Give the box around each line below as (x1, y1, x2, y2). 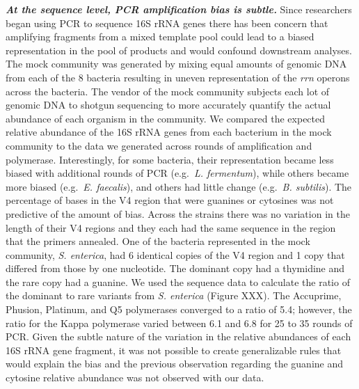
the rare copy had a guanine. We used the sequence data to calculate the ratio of (6, 274, 350, 289)
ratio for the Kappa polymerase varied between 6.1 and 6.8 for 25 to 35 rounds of (6, 315, 353, 330)
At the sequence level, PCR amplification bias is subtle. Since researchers (6, 2, 352, 16)
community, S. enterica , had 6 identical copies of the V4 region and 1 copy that (6, 247, 345, 262)
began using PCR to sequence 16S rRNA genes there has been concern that (6, 15, 328, 30)
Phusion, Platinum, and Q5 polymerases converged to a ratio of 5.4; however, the (6, 302, 352, 317)
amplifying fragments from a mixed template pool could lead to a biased (6, 29, 314, 44)
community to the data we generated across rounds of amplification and (6, 138, 312, 152)
